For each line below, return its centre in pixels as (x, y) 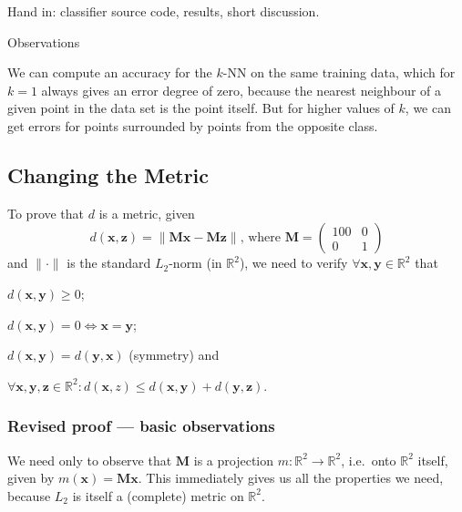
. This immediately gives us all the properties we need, (291, 478)
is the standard (109, 263)
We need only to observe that (90, 460)
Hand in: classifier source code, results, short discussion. (164, 11)
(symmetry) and (174, 355)
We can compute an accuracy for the (110, 72)
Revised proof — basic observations (141, 426)
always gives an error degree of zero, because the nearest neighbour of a (241, 90)
